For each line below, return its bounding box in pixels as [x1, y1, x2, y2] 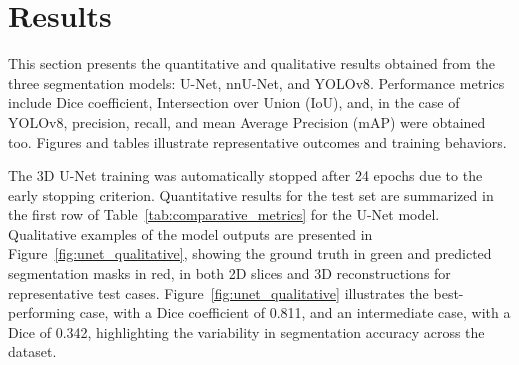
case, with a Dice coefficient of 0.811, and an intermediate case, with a [79, 302, 511, 323]
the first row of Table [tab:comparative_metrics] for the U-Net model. [8, 204, 440, 225]
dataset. [8, 341, 57, 362]
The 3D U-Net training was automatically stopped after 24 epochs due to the [8, 165, 483, 186]
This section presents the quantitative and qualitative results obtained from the [8, 53, 496, 74]
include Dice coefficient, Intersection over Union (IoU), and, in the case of [8, 92, 460, 113]
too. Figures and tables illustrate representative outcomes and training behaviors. [8, 131, 507, 152]
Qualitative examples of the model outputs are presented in [8, 223, 373, 244]
